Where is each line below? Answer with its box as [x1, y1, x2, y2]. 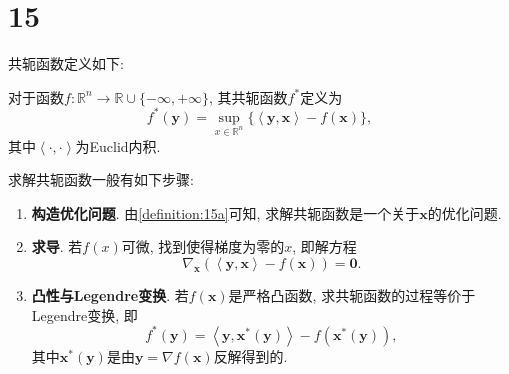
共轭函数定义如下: [8, 53, 124, 74]
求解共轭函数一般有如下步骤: [8, 169, 194, 190]
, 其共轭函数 [209, 86, 288, 107]
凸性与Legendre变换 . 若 [31, 284, 189, 305]
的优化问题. [427, 202, 502, 223]
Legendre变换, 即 [31, 304, 138, 325]
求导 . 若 [31, 236, 83, 257]
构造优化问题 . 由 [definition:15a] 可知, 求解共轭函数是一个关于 [31, 202, 420, 223]
